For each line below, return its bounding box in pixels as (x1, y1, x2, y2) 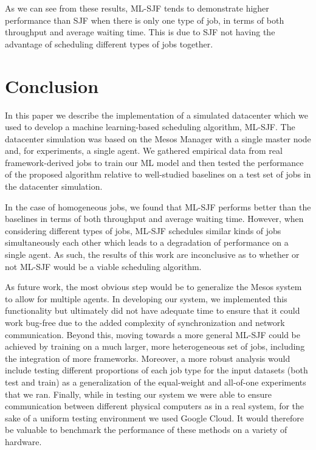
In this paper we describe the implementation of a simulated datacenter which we (5, 108, 308, 121)
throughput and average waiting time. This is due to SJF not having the (5, 26, 275, 38)
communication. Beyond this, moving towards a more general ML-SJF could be (5, 328, 300, 341)
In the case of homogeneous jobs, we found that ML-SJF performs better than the (5, 200, 311, 213)
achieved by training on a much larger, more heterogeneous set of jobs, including (5, 340, 305, 353)
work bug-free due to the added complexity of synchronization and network (5, 316, 285, 328)
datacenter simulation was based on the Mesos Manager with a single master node (5, 132, 311, 145)
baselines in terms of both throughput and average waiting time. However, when (5, 212, 304, 225)
